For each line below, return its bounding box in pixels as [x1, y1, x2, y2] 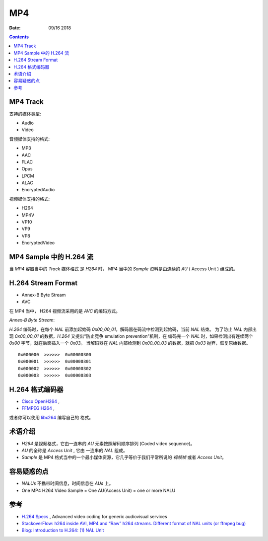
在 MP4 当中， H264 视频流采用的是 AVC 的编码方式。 [9, 308, 121, 314]
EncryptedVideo [21, 240, 55, 246]
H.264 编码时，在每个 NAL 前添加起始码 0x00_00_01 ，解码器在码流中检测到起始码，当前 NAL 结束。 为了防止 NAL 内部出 [9, 326, 257, 332]
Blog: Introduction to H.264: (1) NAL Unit [21, 527, 104, 534]
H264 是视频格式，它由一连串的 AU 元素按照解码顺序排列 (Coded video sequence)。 [21, 440, 195, 447]
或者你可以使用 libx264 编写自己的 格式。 [9, 414, 94, 420]
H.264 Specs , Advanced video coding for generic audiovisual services [21, 513, 167, 519]
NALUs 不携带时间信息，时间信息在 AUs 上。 [21, 480, 114, 486]
